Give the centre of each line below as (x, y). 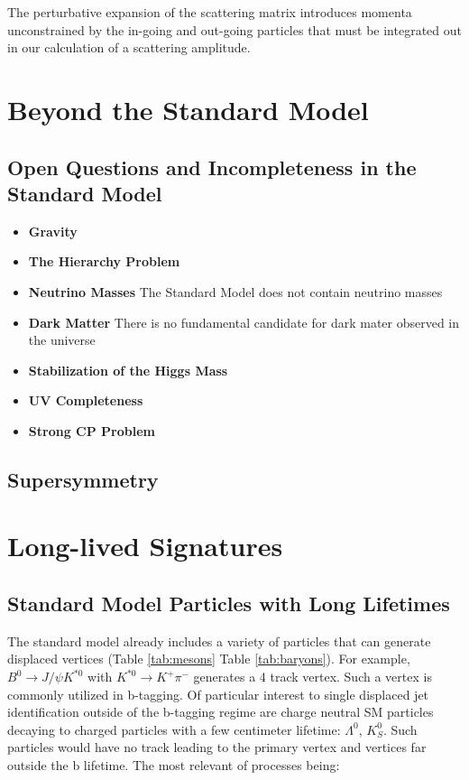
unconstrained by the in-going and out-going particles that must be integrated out (234, 29)
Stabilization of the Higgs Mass (128, 370)
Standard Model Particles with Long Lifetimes (229, 604)
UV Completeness (86, 400)
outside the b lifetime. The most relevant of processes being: (174, 765)
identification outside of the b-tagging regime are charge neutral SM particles (221, 712)
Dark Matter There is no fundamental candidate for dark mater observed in (244, 322)
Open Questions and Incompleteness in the (212, 167)
